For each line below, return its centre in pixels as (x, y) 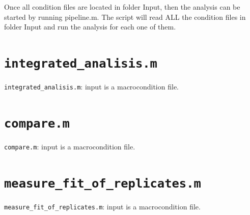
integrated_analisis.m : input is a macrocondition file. (91, 87)
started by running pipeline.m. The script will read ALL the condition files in (125, 17)
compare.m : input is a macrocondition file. (70, 146)
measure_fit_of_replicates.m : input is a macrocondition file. (102, 206)
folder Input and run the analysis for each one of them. (90, 27)
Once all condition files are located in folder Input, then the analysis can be (122, 7)
